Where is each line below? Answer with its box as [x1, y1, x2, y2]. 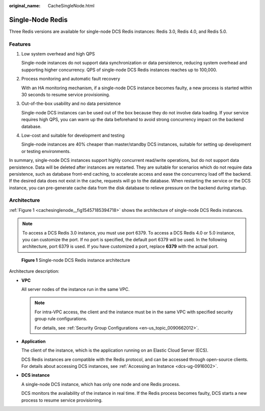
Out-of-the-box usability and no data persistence [21, 101, 121, 106]
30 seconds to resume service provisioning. [21, 92, 110, 98]
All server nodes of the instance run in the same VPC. [21, 286, 130, 292]
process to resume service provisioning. [21, 397, 103, 403]
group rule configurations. [34, 316, 88, 322]
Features [9, 41, 31, 48]
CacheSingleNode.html [48, 3, 95, 8]
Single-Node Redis [9, 15, 68, 24]
